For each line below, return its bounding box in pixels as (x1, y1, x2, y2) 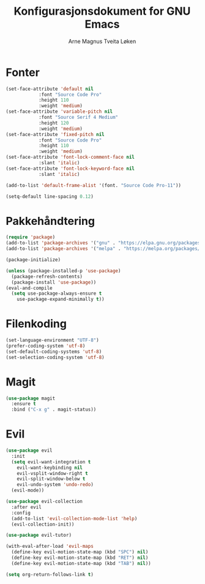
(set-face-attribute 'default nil (6, 86, 94, 92)
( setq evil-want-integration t (11, 458, 91, 465)
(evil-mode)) (11, 487, 45, 494)
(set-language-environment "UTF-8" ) (6, 337, 99, 344)
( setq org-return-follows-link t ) (6, 571, 94, 577)
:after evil (11, 504, 42, 510)
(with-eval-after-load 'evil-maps (6, 544, 94, 550)
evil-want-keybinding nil (17, 465, 83, 471)
